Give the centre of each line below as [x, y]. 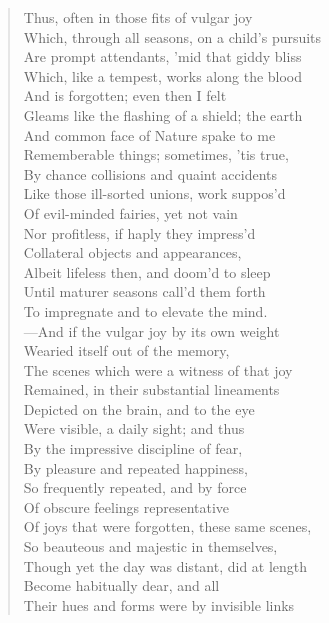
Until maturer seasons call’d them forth [144, 291]
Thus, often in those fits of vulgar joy [138, 17]
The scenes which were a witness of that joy [158, 369]
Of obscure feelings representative [126, 506]
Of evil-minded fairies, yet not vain [130, 212]
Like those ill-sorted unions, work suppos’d [154, 193]
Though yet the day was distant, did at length [165, 565]
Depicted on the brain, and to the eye [139, 408]
